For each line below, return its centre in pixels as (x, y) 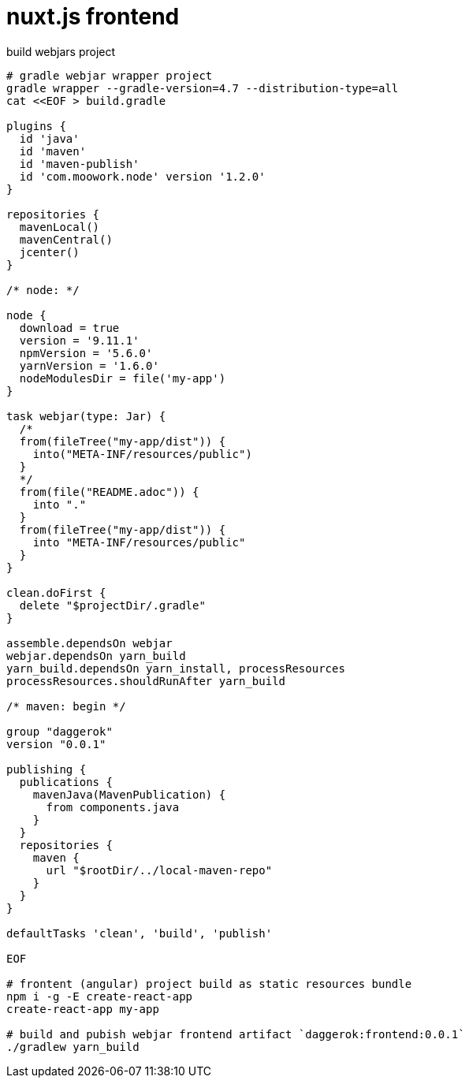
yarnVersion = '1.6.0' (89, 365)
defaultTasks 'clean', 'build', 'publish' (140, 933)
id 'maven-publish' (79, 164)
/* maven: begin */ (66, 706)
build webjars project (61, 51)
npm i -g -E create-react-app (100, 996)
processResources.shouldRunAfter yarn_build (146, 681)
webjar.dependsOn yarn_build (96, 656)
